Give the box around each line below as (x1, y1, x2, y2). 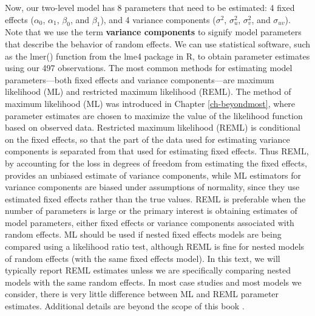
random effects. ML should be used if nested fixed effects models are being (5, 228, 282, 241)
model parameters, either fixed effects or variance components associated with (5, 216, 294, 228)
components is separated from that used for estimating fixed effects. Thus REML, (5, 145, 309, 157)
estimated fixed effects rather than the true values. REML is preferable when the (5, 192, 306, 205)
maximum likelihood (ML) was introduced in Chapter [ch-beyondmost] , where (5, 97, 296, 109)
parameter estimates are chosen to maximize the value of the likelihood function (5, 109, 303, 122)
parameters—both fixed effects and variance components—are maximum (5, 73, 274, 86)
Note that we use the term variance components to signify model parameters (5, 26, 302, 38)
